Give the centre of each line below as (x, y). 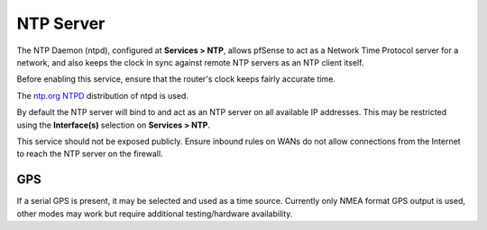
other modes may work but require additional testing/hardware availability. (155, 213)
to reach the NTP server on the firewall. (90, 154)
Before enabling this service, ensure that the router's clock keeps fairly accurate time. (176, 79)
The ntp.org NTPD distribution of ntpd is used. (103, 95)
